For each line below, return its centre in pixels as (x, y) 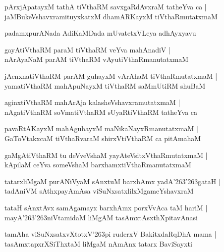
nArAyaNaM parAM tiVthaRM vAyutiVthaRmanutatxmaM (97, 59)
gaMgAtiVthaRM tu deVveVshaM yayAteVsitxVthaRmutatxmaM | (106, 155)
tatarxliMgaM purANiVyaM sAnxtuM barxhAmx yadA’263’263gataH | (112, 181)
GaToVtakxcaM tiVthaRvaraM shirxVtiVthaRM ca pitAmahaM (103, 138)
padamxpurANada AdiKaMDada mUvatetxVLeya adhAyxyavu (100, 33)
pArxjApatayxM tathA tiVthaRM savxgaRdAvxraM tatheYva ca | (106, 6)
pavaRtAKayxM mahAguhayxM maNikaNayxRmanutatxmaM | (101, 128)
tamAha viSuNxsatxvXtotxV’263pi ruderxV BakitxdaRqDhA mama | (111, 234)
